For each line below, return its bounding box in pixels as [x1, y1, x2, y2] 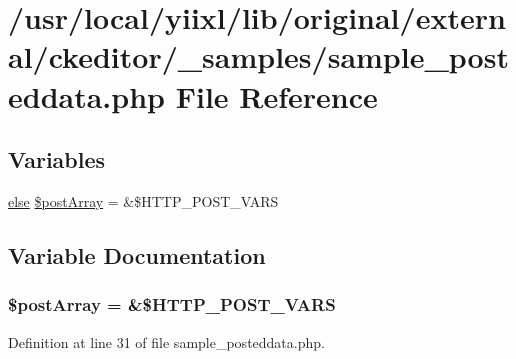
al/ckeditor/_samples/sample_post [8, 36, 509, 77]
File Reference [175, 75, 378, 116]
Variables [8, 144, 106, 175]
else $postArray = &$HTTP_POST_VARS [8, 190, 279, 211]
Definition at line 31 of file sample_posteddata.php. [8, 331, 325, 352]
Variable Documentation [8, 239, 266, 270]
